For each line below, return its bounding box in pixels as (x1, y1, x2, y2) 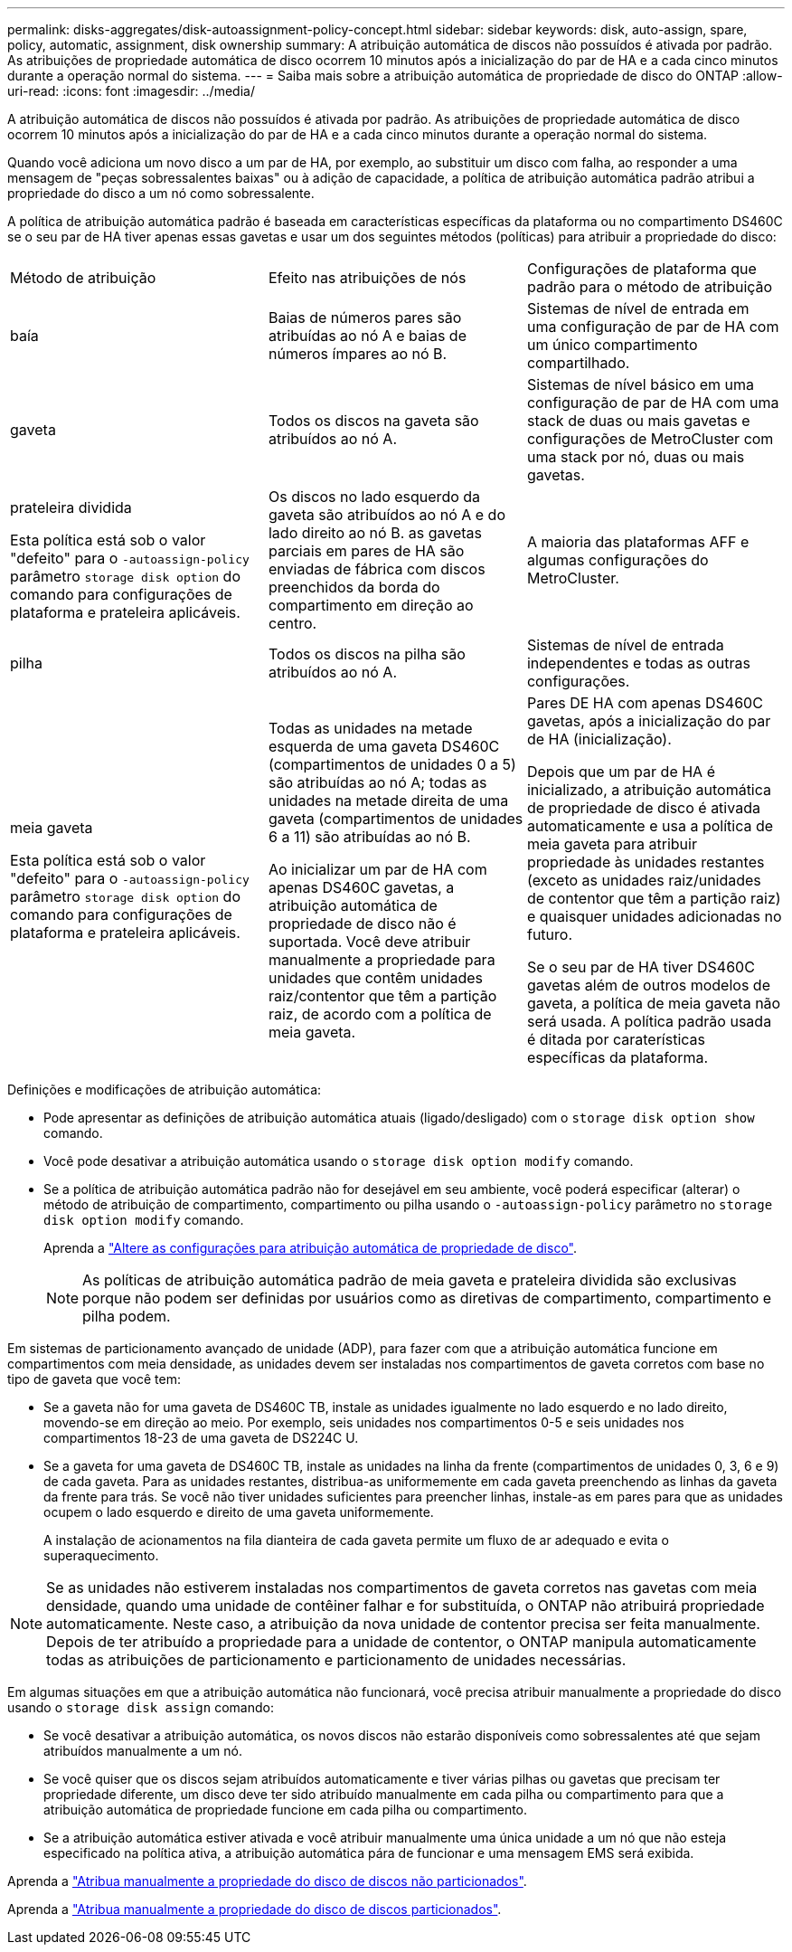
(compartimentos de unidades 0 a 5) (268, 755, 516, 773)
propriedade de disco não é (268, 914, 457, 933)
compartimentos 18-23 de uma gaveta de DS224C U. (43, 1430, 359, 1445)
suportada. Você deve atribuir (268, 933, 471, 951)
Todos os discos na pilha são (268, 645, 466, 663)
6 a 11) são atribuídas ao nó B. (268, 828, 471, 846)
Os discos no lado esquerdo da (268, 488, 481, 506)
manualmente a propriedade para (268, 951, 495, 969)
